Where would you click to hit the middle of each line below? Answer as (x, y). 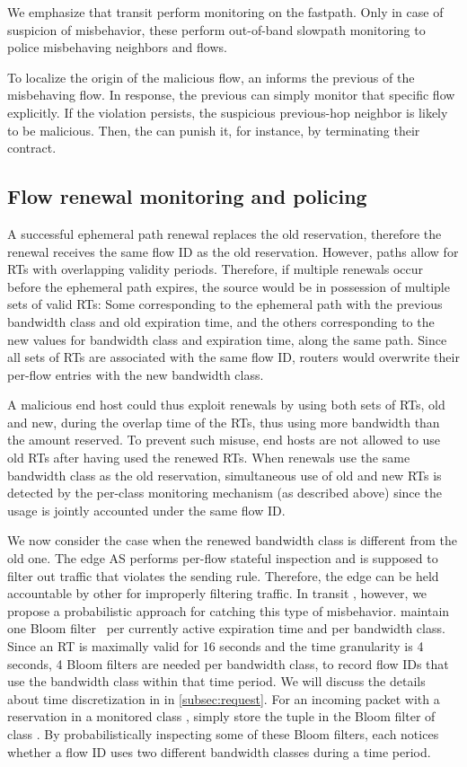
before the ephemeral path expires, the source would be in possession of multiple (229, 286)
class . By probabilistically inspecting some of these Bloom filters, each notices (223, 733)
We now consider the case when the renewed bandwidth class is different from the (232, 540)
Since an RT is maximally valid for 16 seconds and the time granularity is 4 (216, 646)
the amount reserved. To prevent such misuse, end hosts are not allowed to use (224, 440)
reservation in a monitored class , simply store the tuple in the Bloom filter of (221, 716)
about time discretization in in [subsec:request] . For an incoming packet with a (224, 698)
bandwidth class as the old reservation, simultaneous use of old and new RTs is (225, 475)
